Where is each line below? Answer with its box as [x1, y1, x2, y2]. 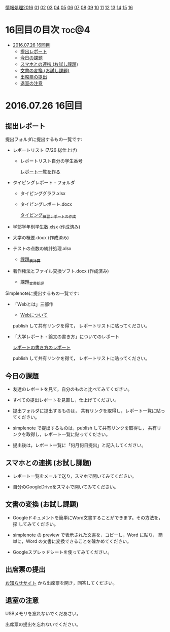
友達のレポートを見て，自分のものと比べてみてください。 [12, 386, 132, 392]
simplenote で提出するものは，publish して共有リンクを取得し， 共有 [12, 425, 157, 431]
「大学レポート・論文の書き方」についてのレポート [12, 334, 120, 340]
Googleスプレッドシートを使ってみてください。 [12, 549, 113, 555]
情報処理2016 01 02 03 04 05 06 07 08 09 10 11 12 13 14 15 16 [5, 5, 133, 10]
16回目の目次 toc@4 [5, 24, 90, 36]
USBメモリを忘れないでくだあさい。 [5, 611, 81, 617]
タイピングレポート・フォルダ [12, 179, 75, 185]
